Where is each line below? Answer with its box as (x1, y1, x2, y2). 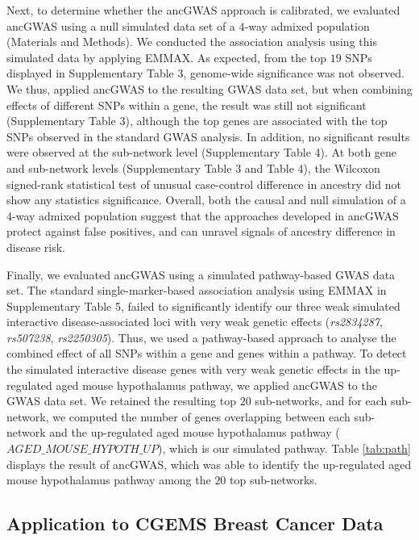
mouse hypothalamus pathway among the (6, 471, 211, 488)
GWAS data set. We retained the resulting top (6, 392, 237, 409)
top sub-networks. (230, 471, 317, 488)
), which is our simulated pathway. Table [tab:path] (158, 440, 411, 457)
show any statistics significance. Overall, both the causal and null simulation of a (6, 191, 406, 208)
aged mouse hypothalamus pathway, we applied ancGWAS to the (56, 376, 377, 393)
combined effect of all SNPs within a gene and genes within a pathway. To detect (6, 345, 407, 362)
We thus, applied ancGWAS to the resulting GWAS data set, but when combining (6, 80, 413, 97)
